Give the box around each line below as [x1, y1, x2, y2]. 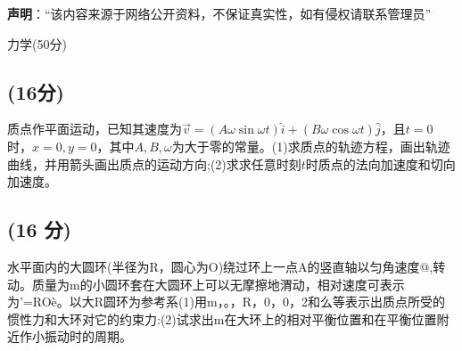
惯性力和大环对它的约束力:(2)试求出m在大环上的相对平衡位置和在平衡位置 [7, 309, 437, 328]
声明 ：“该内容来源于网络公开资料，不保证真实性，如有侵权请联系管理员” [7, 4, 432, 22]
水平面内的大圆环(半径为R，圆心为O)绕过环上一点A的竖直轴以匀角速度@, [7, 257, 433, 275]
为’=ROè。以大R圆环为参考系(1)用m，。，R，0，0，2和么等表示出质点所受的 [7, 292, 445, 311]
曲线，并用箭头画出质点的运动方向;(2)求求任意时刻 [7, 154, 301, 173]
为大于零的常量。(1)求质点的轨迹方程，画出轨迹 [171, 136, 450, 155]
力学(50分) [7, 34, 67, 53]
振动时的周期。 [44, 327, 132, 346]
